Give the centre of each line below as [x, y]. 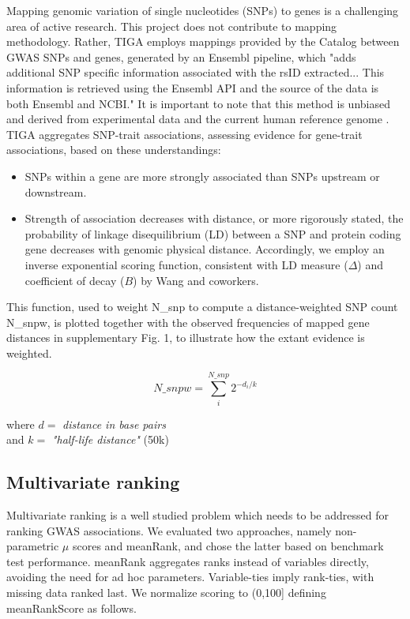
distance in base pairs [114, 424]
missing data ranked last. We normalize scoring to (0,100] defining [166, 592]
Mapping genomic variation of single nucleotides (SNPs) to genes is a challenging [203, 10]
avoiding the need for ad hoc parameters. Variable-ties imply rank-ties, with [190, 577]
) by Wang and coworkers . [196, 280]
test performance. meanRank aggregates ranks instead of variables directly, [188, 561]
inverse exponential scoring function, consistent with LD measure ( [186, 264]
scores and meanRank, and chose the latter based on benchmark [228, 546]
